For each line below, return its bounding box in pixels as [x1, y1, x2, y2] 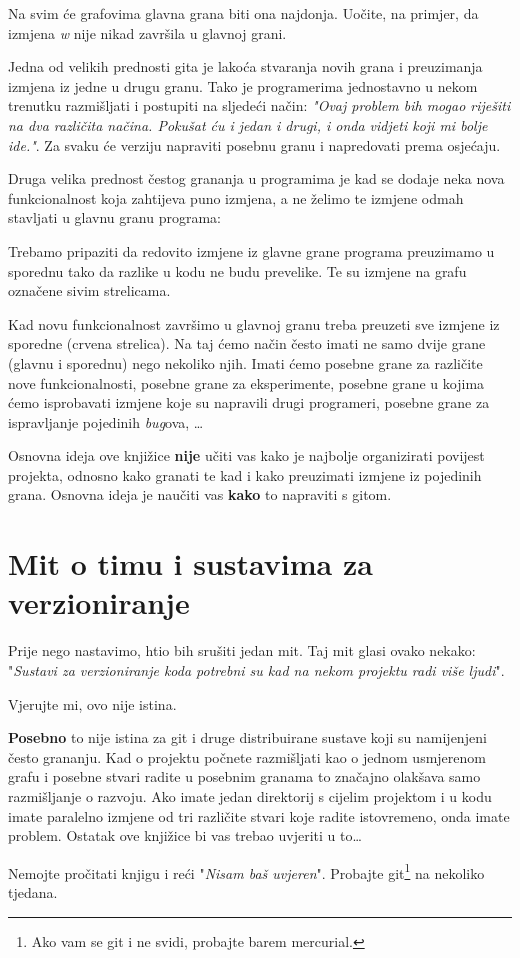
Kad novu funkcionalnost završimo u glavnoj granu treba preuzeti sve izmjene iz [8, 313, 500, 334]
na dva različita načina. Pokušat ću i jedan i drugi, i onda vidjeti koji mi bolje [8, 114, 488, 135]
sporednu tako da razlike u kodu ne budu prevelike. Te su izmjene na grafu [8, 260, 467, 281]
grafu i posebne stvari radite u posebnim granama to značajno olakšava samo [8, 766, 481, 787]
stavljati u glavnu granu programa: [8, 207, 221, 228]
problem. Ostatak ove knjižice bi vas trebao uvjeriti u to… [8, 825, 362, 846]
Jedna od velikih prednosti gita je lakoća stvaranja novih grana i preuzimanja [8, 56, 483, 77]
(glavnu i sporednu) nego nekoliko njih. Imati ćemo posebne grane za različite [8, 352, 483, 373]
